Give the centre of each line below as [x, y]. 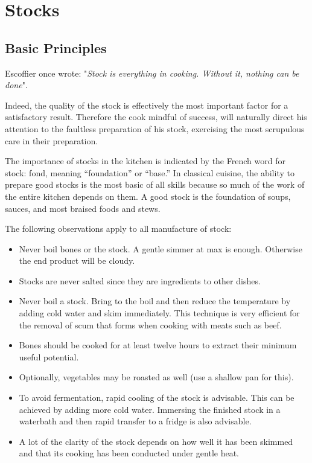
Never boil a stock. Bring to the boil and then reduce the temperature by [155, 301]
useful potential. [49, 356]
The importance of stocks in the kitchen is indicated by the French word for [145, 161]
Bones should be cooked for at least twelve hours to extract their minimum [158, 345]
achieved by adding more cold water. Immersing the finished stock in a [150, 409]
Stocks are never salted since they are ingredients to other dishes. [140, 280]
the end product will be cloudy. [77, 260]
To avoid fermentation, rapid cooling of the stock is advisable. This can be [157, 398]
